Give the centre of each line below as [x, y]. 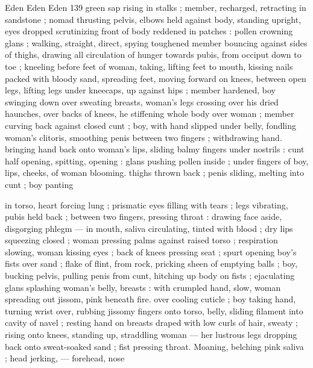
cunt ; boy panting [39, 184]
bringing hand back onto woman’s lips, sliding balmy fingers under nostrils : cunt [155, 149]
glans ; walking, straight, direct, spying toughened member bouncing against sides [156, 42]
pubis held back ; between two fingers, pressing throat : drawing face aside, [144, 217]
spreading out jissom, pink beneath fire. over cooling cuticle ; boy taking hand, [150, 299]
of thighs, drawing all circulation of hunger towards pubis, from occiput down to [153, 55]
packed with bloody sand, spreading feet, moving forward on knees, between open [156, 78]
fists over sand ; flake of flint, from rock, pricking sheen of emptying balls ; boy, [151, 264]
